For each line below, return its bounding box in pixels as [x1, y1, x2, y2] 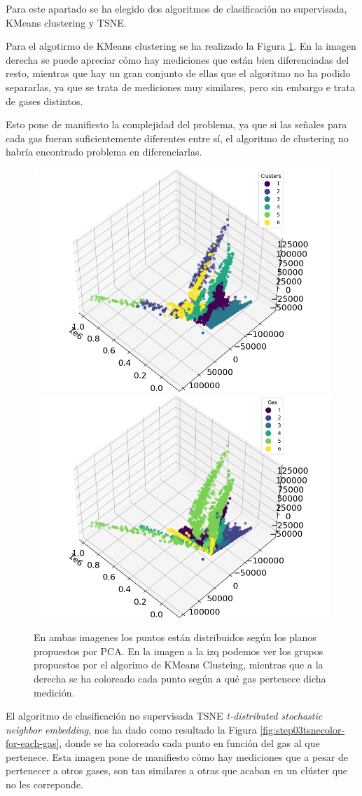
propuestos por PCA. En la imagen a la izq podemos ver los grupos [34, 643, 323, 658]
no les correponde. [6, 777, 83, 792]
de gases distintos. [6, 93, 83, 108]
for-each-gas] [6, 736, 60, 750]
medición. [34, 685, 75, 699]
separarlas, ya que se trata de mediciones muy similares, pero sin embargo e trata [6, 79, 355, 94]
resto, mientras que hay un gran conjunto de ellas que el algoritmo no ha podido [6, 66, 351, 81]
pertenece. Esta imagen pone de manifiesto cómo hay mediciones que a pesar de [6, 749, 348, 764]
